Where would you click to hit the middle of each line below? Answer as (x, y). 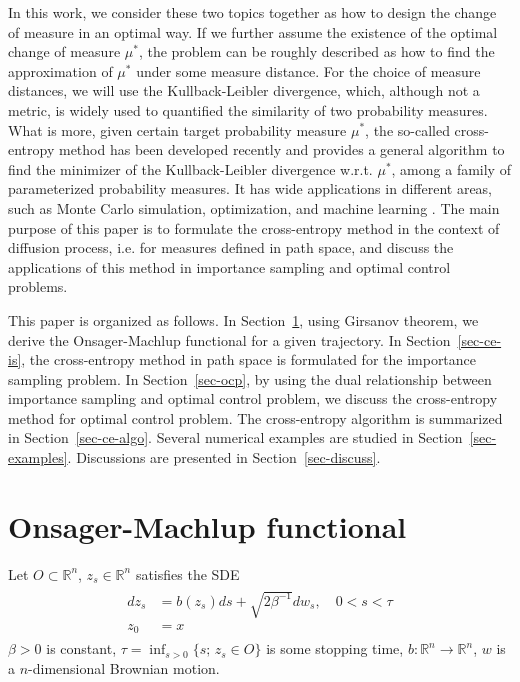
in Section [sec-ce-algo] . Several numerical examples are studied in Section (235, 437)
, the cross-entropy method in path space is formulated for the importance (249, 359)
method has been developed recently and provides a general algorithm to (281, 149)
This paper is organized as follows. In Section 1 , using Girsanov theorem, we (243, 319)
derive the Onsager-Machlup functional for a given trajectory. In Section (229, 339)
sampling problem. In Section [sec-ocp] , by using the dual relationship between (250, 378)
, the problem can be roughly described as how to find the (316, 51)
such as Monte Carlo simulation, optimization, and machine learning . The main (254, 207)
